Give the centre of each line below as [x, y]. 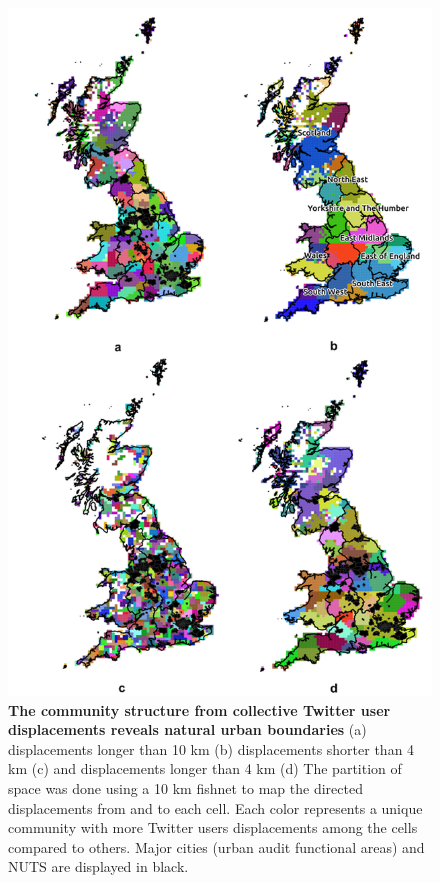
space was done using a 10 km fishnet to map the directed [185, 788]
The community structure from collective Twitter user [199, 709]
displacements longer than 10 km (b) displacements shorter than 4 [211, 748]
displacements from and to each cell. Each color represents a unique [215, 807]
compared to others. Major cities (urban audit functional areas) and [216, 846]
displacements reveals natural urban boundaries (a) [187, 729]
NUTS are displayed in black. [98, 866]
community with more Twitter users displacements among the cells [213, 827]
